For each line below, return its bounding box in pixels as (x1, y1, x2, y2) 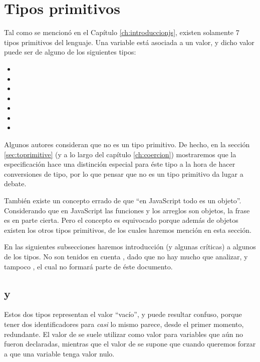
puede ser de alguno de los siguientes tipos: (4, 47, 136, 57)
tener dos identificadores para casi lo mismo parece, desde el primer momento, (4, 318, 244, 329)
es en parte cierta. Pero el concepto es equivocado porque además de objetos (4, 215, 238, 225)
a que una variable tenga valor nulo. (4, 348, 115, 358)
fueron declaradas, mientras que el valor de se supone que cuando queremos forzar (4, 338, 256, 349)
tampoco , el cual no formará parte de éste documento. (4, 261, 173, 271)
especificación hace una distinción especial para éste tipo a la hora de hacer (4, 159, 235, 169)
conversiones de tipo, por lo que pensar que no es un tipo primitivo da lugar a (4, 168, 243, 179)
